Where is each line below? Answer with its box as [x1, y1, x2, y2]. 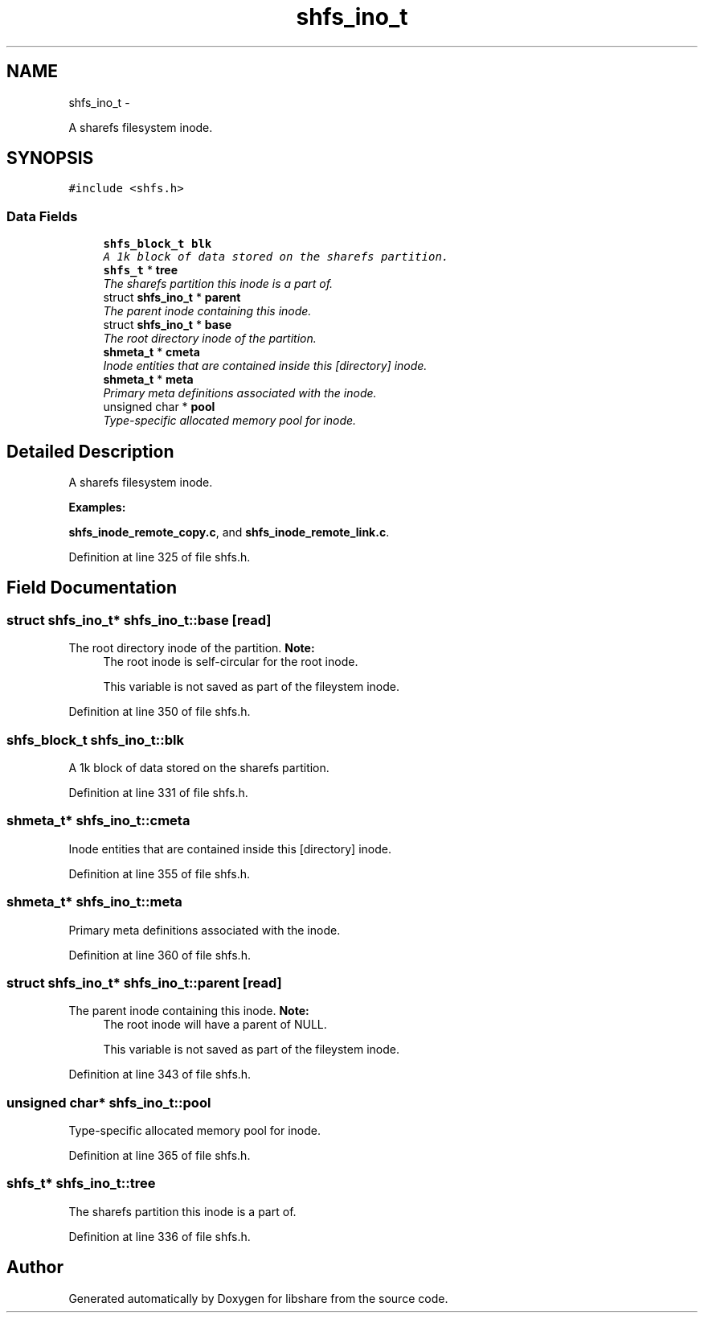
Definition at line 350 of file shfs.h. [68, 705, 251, 719]
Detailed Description [6, 441, 174, 462]
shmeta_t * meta [103, 372, 194, 387]
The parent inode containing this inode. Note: [68, 1004, 309, 1018]
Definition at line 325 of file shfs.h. [68, 550, 251, 565]
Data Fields [6, 208, 78, 224]
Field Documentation [6, 577, 177, 598]
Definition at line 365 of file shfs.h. [68, 1148, 251, 1162]
